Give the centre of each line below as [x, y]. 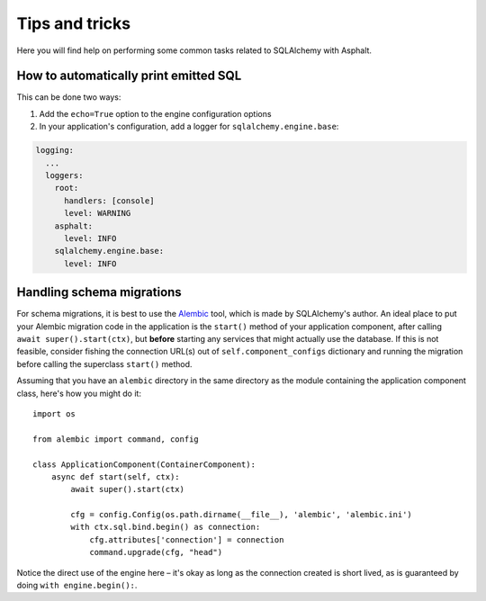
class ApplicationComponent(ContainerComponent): [144, 464]
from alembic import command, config [116, 439]
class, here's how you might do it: [79, 393]
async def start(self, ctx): [115, 476]
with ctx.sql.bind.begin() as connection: [166, 527]
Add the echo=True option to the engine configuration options [155, 113]
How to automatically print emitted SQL [129, 76]
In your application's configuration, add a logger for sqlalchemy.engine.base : [189, 127]
